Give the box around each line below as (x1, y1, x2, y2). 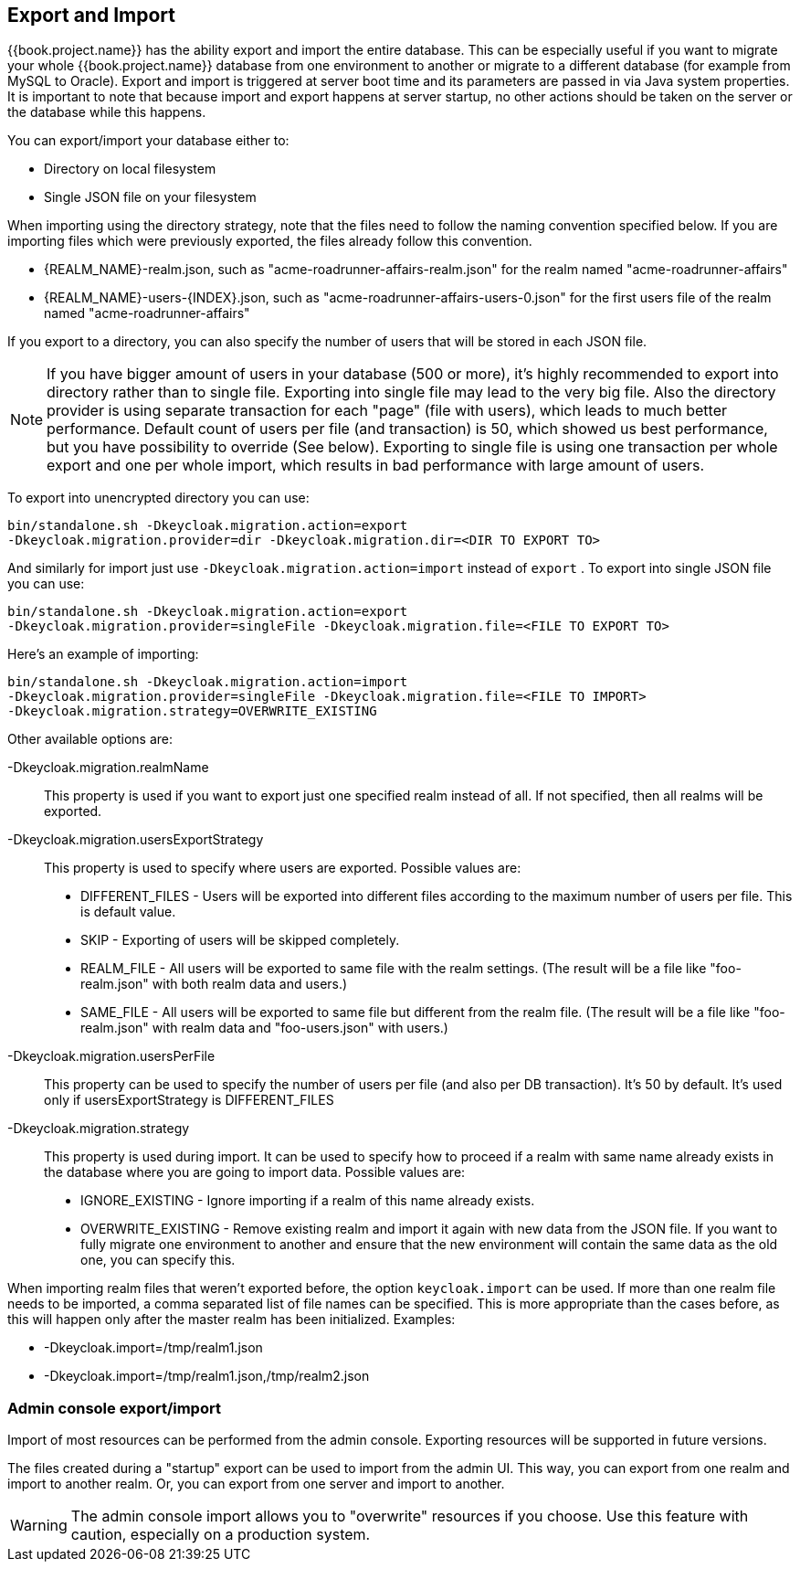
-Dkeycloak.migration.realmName (7, 759, 209, 776)
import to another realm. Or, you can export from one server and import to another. (7, 1476, 505, 1492)
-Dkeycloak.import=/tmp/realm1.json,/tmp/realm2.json (44, 1368, 370, 1384)
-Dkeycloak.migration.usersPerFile (7, 1048, 216, 1065)
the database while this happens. (7, 104, 206, 121)
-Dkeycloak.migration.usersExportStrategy (7, 832, 264, 848)
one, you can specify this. (80, 1252, 236, 1268)
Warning (10, 1516, 68, 1535)
